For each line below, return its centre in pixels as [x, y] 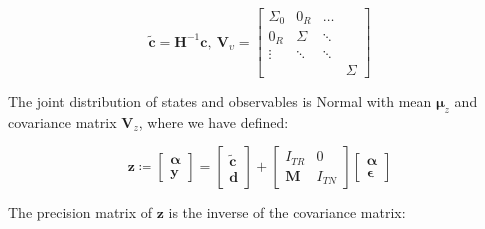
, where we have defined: [213, 121]
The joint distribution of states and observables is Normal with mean [220, 101]
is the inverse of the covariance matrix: [287, 212]
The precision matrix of [80, 212]
